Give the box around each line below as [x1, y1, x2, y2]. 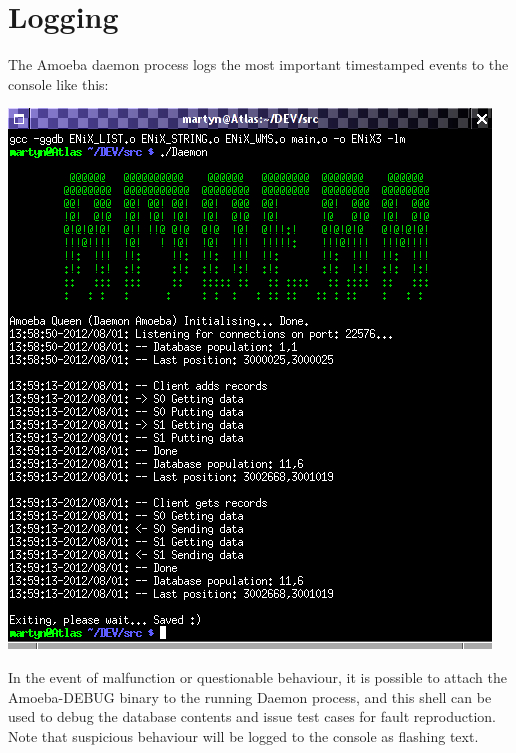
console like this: [8, 73, 109, 94]
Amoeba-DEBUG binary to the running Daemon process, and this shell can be [8, 686, 492, 707]
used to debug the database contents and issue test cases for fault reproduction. [8, 706, 496, 727]
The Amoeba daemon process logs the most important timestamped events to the [8, 54, 509, 75]
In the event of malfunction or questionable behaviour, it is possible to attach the [8, 666, 507, 687]
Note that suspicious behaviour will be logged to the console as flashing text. [8, 725, 479, 746]
